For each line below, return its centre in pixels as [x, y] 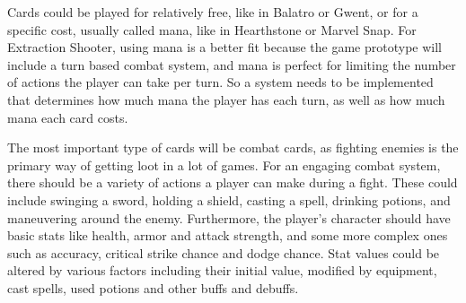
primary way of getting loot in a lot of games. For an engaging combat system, [224, 164]
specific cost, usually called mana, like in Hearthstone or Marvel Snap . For [212, 29]
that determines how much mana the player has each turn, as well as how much [226, 99]
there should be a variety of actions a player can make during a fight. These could [233, 182]
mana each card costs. [68, 117]
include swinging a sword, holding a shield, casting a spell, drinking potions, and [229, 199]
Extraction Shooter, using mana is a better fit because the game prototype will [224, 47]
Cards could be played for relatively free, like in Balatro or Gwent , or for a [213, 12]
